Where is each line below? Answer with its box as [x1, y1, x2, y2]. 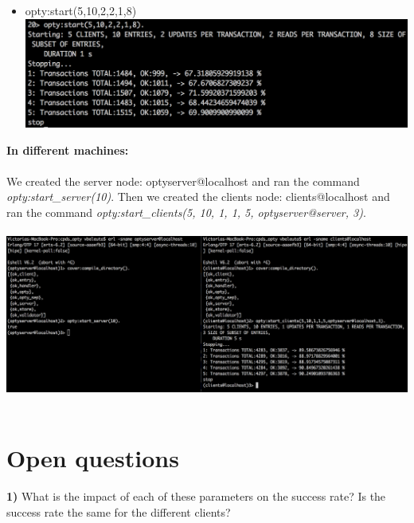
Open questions [6, 441, 179, 474]
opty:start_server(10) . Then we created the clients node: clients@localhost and [6, 188, 390, 205]
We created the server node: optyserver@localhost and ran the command [6, 172, 360, 189]
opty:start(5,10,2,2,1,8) [25, 2, 137, 18]
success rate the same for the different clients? [6, 503, 231, 520]
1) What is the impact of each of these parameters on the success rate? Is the [6, 487, 386, 504]
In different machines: [6, 141, 129, 158]
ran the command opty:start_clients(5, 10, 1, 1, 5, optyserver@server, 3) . [6, 204, 366, 221]
